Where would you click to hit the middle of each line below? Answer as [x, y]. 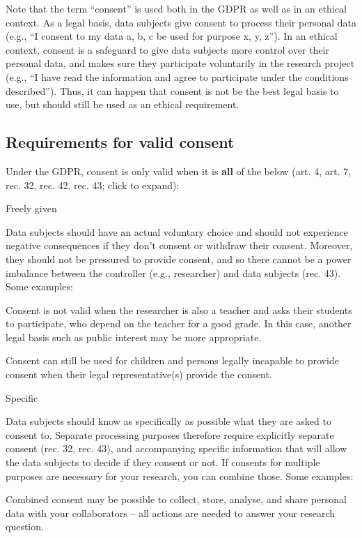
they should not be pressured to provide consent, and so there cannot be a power [179, 259]
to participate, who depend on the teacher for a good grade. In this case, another [179, 323]
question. [25, 526]
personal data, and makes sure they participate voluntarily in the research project [180, 63]
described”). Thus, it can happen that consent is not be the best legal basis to [172, 90]
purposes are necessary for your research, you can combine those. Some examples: [180, 476]
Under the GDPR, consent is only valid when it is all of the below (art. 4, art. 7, [179, 171]
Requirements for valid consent [120, 142]
